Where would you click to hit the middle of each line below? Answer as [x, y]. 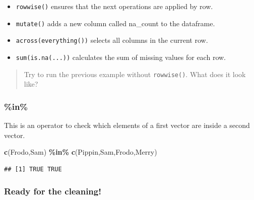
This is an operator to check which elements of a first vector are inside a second [127, 125]
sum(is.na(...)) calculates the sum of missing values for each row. [121, 57]
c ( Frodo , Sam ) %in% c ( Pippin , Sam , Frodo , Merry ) [81, 152]
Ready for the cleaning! [53, 191]
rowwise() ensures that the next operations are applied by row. [114, 6]
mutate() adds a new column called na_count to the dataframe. [115, 23]
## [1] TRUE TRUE [33, 169]
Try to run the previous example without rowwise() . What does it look [135, 74]
